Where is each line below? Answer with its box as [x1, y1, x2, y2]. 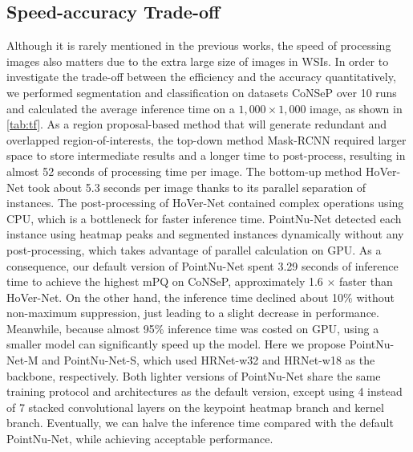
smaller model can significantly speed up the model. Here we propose [6, 336, 346, 352]
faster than [339, 273, 393, 290]
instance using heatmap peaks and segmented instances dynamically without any [6, 226, 404, 242]
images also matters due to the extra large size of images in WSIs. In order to [6, 52, 389, 69]
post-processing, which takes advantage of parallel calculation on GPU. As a [6, 241, 382, 258]
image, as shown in [310, 100, 403, 116]
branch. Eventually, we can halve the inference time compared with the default [6, 414, 394, 431]
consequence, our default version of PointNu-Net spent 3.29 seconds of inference [6, 257, 399, 274]
